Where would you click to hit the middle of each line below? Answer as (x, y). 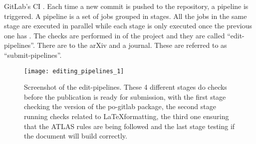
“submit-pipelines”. (33, 55)
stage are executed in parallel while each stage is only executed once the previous (128, 26)
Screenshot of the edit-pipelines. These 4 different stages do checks (126, 87)
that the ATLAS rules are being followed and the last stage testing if (129, 126)
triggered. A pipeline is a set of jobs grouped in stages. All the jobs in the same (126, 16)
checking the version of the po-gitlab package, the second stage (120, 106)
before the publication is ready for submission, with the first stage (125, 96)
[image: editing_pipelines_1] (74, 71)
